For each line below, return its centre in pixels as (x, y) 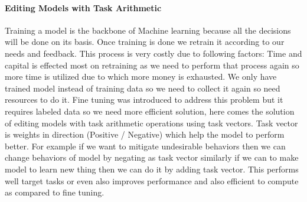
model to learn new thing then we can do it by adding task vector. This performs (152, 169)
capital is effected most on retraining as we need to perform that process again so (152, 65)
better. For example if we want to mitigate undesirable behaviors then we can (145, 146)
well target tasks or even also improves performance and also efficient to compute (152, 180)
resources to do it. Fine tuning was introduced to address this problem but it (144, 100)
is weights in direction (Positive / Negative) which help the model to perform (145, 134)
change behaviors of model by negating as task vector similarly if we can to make (152, 157)
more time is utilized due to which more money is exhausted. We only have (141, 76)
